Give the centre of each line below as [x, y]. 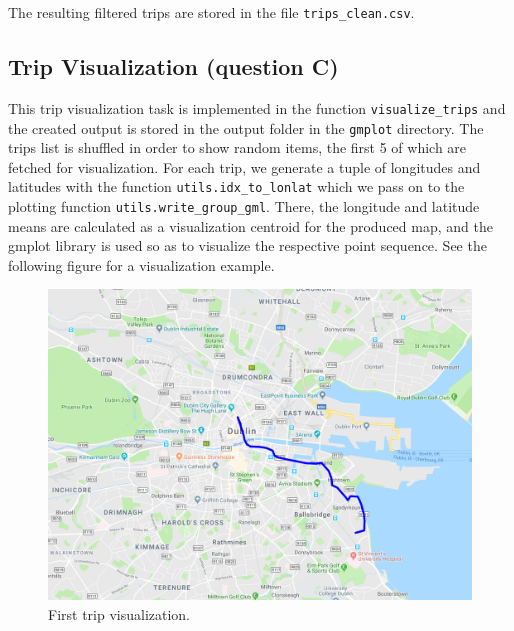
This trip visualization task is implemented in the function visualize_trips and [257, 107]
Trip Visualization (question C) [173, 66]
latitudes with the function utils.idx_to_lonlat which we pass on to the [236, 186]
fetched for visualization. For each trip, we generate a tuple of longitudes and [244, 166]
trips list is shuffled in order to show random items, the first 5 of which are [237, 147]
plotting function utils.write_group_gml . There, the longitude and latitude [244, 206]
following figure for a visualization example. [141, 264]
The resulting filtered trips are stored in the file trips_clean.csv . [211, 12]
